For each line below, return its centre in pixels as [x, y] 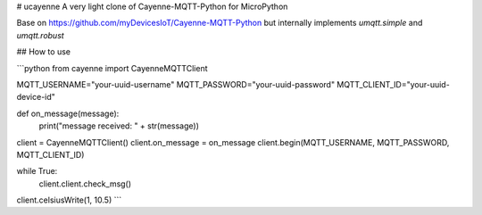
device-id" [36, 97]
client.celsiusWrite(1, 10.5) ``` [69, 200]
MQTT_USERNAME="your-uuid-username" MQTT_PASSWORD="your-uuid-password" [175, 84]
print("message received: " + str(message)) [119, 126]
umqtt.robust [40, 35]
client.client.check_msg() [85, 184]
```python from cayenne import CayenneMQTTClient [112, 68]
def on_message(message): [68, 113]
